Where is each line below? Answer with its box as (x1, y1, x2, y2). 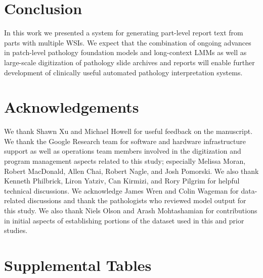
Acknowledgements (4, 97, 139, 117)
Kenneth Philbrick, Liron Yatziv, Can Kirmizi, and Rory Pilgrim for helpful (4, 175, 240, 186)
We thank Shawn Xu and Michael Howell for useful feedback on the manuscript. (4, 126, 253, 136)
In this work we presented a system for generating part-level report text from (4, 27, 243, 38)
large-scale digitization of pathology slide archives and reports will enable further (4, 57, 255, 67)
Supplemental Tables (4, 254, 152, 275)
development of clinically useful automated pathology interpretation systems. (4, 67, 243, 77)
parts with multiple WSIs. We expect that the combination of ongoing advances (4, 37, 251, 48)
